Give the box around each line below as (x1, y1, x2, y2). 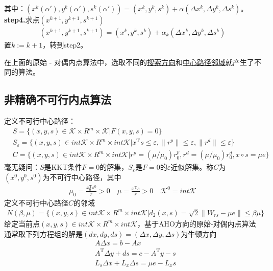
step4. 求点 (4, 14, 40, 25)
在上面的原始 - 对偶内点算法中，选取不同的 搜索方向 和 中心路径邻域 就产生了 (4, 56, 254, 67)
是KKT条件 (44, 162, 82, 172)
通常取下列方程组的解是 (4, 228, 83, 239)
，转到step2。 (42, 39, 88, 50)
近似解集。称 (170, 162, 214, 172)
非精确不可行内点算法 (4, 92, 111, 107)
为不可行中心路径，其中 (42, 171, 121, 182)
